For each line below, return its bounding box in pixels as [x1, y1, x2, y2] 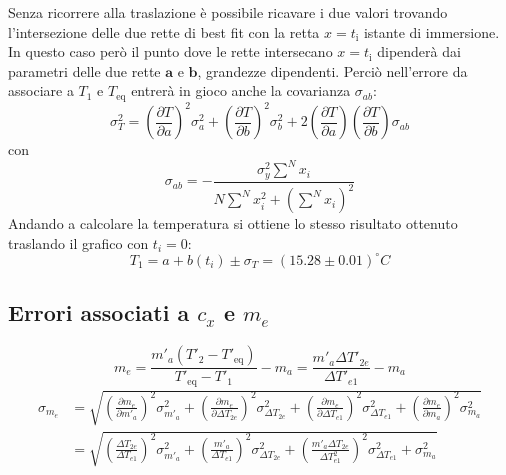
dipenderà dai [377, 41, 461, 62]
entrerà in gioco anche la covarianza [131, 80, 351, 101]
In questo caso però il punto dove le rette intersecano [8, 41, 333, 62]
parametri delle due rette [8, 60, 161, 81]
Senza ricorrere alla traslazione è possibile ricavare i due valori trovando [8, 2, 448, 22]
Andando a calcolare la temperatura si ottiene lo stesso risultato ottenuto [8, 213, 458, 234]
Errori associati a [8, 297, 190, 328]
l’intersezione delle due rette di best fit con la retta [8, 21, 320, 42]
